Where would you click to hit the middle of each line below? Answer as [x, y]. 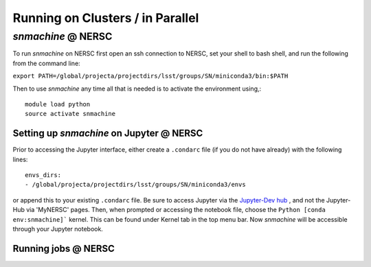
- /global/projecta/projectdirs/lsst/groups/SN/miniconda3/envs [136, 185]
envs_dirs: [43, 175]
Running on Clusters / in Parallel [106, 18]
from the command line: [46, 63]
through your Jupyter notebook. [58, 229]
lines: [20, 159]
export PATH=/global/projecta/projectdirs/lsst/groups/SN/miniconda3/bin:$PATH [150, 76]
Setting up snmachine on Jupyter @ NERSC [108, 133]
